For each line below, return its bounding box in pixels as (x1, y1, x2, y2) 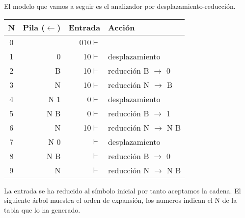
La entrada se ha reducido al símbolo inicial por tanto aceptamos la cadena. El (4, 185, 241, 195)
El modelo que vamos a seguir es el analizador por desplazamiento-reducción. (4, 1, 236, 11)
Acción (108, 21, 135, 33)
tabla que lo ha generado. (4, 204, 81, 215)
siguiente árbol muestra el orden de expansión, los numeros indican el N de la (4, 195, 237, 205)
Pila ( (23, 21, 45, 33)
